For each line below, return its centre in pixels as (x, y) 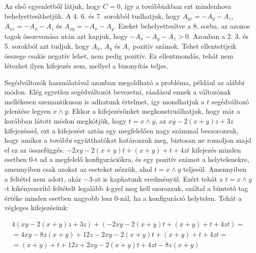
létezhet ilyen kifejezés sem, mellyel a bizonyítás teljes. (86, 65)
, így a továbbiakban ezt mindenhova (176, 6)
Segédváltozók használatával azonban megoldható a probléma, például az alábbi (125, 82)
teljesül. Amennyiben (215, 169)
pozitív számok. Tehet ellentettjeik (185, 46)
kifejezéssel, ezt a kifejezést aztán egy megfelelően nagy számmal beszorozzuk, (122, 130)
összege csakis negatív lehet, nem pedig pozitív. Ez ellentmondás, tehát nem (119, 56)
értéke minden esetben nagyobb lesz (58, 198)
